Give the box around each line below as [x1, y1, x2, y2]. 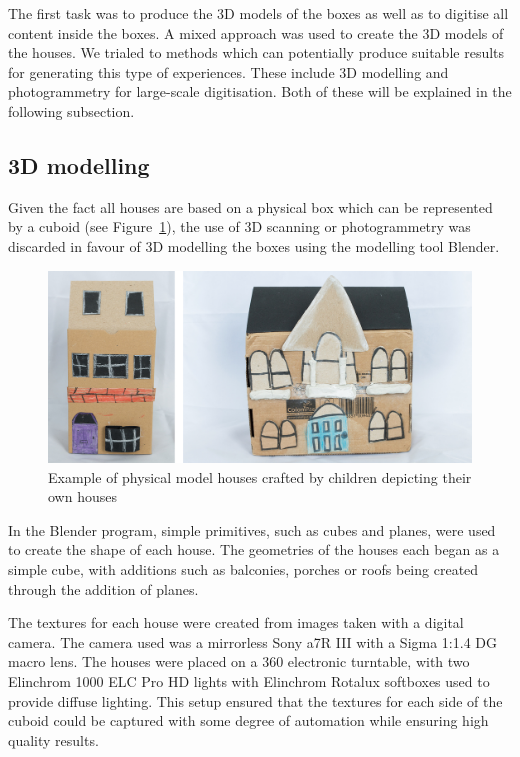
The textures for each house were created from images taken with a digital [8, 612, 464, 633]
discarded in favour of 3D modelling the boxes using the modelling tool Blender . [8, 235, 500, 256]
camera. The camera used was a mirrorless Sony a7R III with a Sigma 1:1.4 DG [8, 631, 497, 652]
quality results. [8, 729, 99, 750]
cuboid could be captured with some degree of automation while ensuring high [8, 710, 489, 731]
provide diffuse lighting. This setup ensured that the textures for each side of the [8, 690, 503, 711]
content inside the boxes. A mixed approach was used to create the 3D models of [8, 22, 504, 43]
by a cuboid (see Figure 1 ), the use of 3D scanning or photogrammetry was [8, 216, 471, 237]
